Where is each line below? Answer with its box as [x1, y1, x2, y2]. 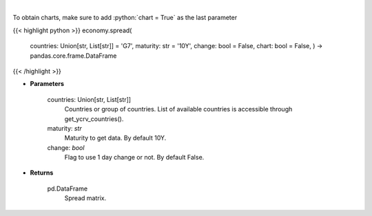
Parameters [30, 80, 65, 88]
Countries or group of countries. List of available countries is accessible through [64, 105, 293, 114]
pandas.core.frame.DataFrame [30, 52, 117, 60]
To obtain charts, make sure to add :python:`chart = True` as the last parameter [12, 14, 238, 22]
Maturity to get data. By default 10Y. [64, 134, 167, 142]
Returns [30, 169, 54, 177]
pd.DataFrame [47, 184, 88, 193]
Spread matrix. [64, 194, 107, 202]
